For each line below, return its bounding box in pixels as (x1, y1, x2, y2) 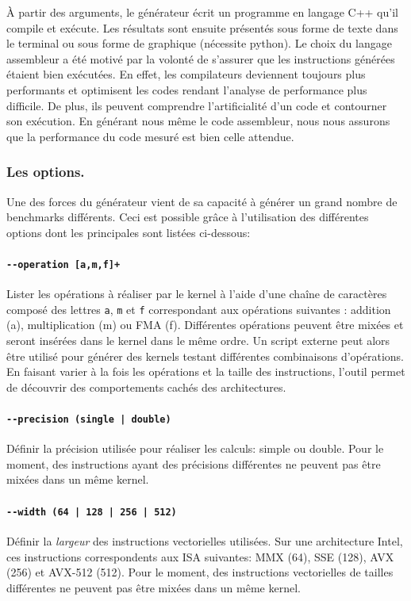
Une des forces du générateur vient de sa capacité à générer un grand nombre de (6, 193, 398, 209)
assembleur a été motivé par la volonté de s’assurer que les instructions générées (6, 50, 395, 67)
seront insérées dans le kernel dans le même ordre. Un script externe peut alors (6, 332, 390, 349)
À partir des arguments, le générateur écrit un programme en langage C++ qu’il (6, 4, 398, 20)
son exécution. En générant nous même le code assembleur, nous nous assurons (6, 113, 390, 129)
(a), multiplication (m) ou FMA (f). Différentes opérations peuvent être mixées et (6, 316, 404, 333)
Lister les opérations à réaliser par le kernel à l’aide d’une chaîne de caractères (6, 285, 387, 302)
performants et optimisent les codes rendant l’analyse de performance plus (6, 81, 367, 98)
